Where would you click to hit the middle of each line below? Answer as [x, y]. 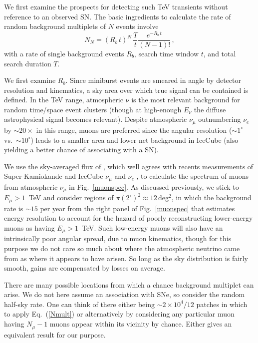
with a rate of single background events [64, 53]
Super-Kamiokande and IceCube [54, 176]
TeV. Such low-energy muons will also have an [152, 227]
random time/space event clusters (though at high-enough [93, 109]
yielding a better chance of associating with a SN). [81, 150]
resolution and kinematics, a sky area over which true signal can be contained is [126, 90]
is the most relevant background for [186, 100]
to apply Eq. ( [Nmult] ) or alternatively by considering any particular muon [119, 314]
